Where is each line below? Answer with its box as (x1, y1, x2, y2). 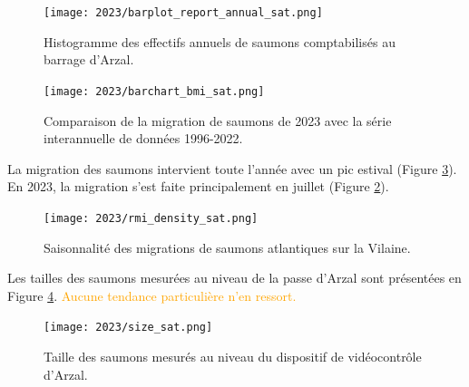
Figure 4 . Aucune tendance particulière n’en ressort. (7, 285, 297, 305)
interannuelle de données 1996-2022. (44, 129, 243, 148)
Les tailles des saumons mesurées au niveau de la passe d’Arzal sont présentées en (7, 268, 462, 287)
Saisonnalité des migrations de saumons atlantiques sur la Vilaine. (44, 237, 411, 256)
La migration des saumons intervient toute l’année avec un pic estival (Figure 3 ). (7, 159, 457, 178)
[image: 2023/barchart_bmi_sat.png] (44, 84, 265, 98)
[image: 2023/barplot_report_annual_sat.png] (44, 6, 323, 19)
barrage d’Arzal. (44, 50, 134, 69)
